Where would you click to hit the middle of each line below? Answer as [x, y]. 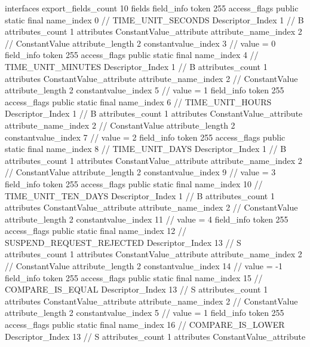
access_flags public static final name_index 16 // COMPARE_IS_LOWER [145, 325]
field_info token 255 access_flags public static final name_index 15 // [134, 277]
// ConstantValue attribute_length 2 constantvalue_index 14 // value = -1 [144, 266]
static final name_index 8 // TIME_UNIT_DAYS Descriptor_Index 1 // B [146, 149]
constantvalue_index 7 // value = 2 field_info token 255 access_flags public [145, 137]
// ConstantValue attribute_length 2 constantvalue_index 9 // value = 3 [140, 172]
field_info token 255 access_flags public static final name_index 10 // [134, 183]
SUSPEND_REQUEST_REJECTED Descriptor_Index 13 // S [123, 242]
